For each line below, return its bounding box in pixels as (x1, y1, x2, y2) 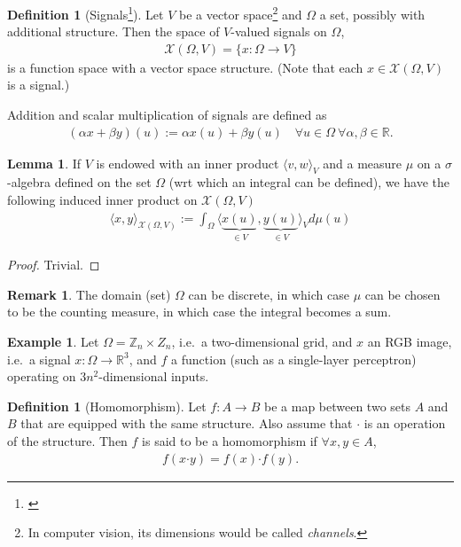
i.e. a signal (7, 349, 71, 368)
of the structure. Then (7, 431, 128, 449)
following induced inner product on (7, 191, 198, 209)
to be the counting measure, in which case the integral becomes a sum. (7, 302, 392, 321)
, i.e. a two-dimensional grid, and (171, 332, 353, 350)
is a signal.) (7, 75, 70, 94)
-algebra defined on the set (7, 173, 152, 191)
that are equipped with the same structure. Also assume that (20, 414, 353, 433)
